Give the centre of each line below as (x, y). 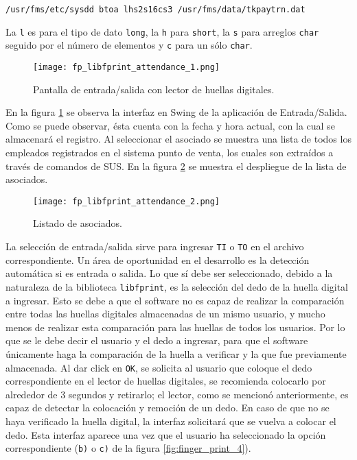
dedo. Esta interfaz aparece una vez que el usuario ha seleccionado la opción (166, 434)
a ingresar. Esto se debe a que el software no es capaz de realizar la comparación (175, 300)
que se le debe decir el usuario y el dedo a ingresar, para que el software (157, 340)
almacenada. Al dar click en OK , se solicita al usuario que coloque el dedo (159, 367)
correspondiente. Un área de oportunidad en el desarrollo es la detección (158, 259)
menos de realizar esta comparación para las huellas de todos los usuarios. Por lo (175, 327)
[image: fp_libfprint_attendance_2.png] (127, 201)
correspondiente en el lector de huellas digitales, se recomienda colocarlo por (166, 381)
